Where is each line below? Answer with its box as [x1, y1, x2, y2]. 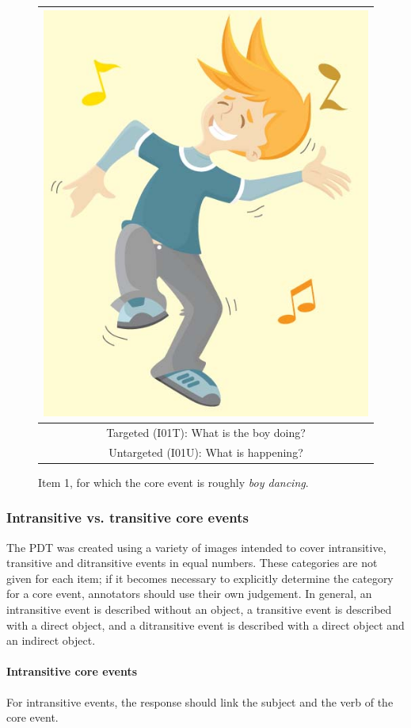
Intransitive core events [6, 663, 138, 680]
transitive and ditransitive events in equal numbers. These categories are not [6, 554, 378, 571]
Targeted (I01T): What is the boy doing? [106, 423, 306, 440]
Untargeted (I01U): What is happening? [108, 443, 303, 460]
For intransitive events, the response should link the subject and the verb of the [6, 693, 394, 710]
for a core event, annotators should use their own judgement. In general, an [6, 585, 372, 602]
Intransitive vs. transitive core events [6, 508, 249, 527]
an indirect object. [6, 632, 96, 649]
